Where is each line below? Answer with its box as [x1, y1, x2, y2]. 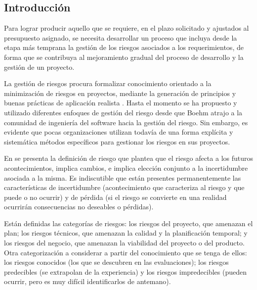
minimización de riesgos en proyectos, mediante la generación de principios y [4, 88, 236, 98]
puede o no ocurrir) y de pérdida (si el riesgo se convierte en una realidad [4, 192, 227, 202]
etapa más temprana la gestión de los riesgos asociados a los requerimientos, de [4, 42, 244, 52]
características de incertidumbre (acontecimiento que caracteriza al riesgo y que [4, 182, 245, 193]
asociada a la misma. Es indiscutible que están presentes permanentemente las [4, 172, 241, 183]
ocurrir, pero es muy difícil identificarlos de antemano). [4, 276, 171, 287]
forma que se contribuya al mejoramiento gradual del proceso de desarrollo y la [4, 51, 244, 62]
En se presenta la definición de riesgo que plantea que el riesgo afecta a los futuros [4, 153, 254, 163]
